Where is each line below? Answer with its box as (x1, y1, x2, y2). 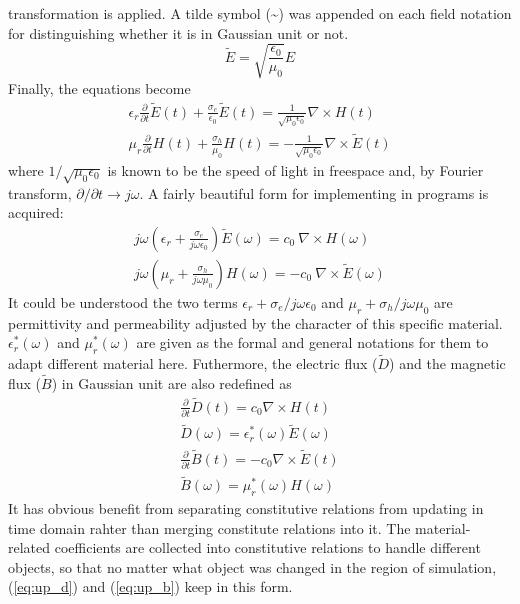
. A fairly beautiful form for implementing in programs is (139, 182, 489, 203)
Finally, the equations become (8, 77, 191, 98)
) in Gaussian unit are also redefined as (51, 372, 292, 393)
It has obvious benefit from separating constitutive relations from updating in (8, 497, 484, 518)
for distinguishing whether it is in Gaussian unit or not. (8, 22, 349, 43)
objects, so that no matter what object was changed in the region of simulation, (8, 556, 497, 577)
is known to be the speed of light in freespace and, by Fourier (107, 159, 484, 180)
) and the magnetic (389, 353, 506, 374)
